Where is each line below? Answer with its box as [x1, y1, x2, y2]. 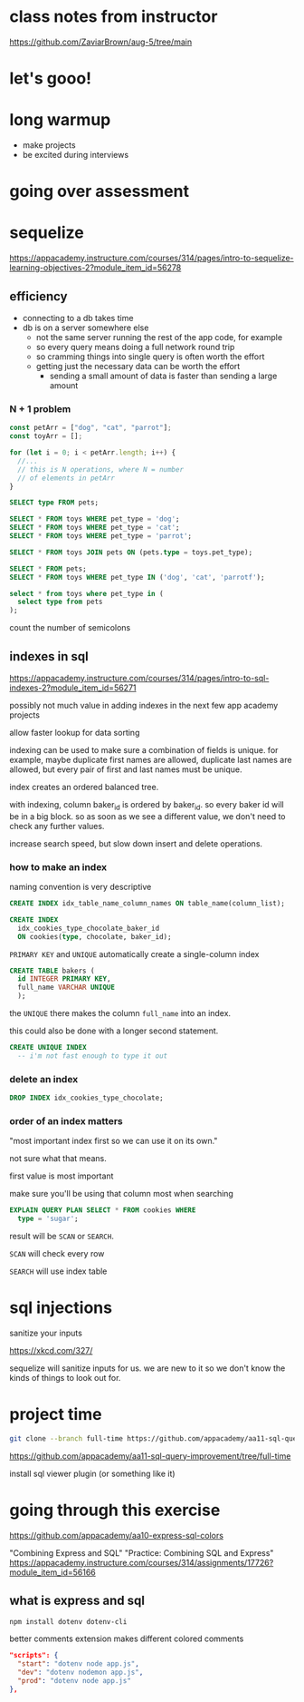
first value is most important [9, 1170, 114, 1181]
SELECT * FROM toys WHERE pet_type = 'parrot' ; [9, 532, 193, 541]
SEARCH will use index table [9, 1266, 108, 1276]
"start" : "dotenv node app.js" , [17, 1659, 140, 1668]
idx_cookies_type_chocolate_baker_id [17, 924, 160, 933]
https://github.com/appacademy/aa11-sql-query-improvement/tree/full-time [9, 1450, 291, 1462]
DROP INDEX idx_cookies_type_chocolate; [9, 1093, 165, 1103]
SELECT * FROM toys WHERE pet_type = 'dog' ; [9, 514, 180, 523]
